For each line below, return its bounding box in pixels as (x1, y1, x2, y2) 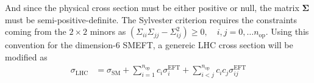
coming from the (5, 25, 66, 38)
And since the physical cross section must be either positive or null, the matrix (5, 1, 299, 13)
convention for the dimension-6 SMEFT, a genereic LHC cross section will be (5, 38, 293, 51)
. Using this (265, 25, 309, 38)
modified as (5, 50, 48, 63)
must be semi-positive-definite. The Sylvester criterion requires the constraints (5, 13, 298, 26)
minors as (90, 25, 126, 38)
